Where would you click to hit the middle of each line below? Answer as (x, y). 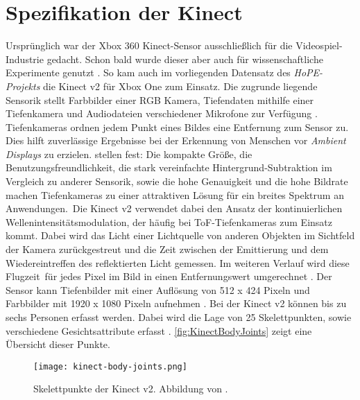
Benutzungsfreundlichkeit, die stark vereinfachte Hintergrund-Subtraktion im (169, 167)
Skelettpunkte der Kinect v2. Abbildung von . (131, 389)
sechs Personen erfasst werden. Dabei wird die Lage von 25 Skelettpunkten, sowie (179, 317)
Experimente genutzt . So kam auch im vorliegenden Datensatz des (148, 72)
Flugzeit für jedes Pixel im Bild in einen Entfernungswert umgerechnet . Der (169, 276)
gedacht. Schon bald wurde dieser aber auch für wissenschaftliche (185, 59)
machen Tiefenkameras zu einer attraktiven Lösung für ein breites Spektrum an (175, 194)
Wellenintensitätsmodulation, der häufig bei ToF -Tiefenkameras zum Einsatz (169, 221)
